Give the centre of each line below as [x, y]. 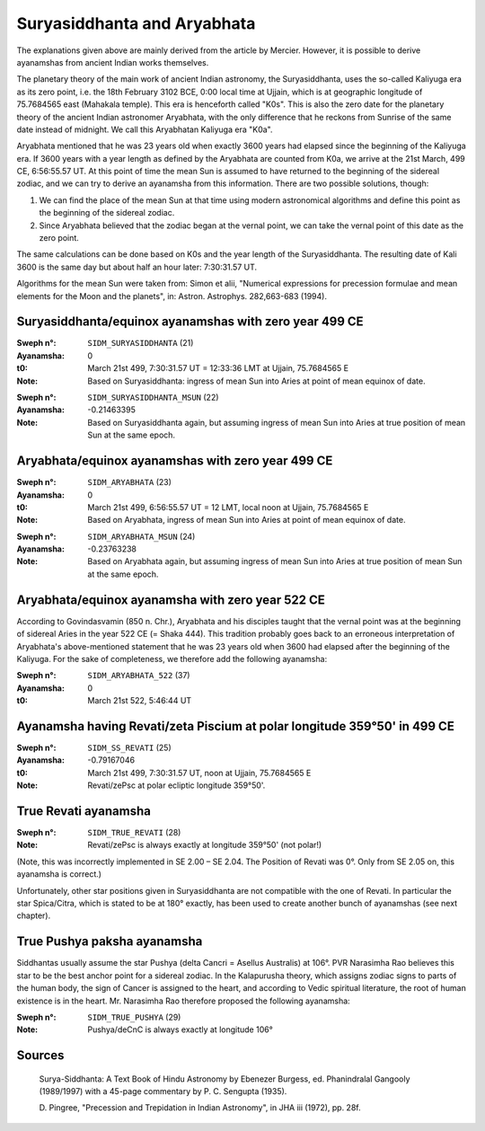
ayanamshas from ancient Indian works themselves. [113, 62]
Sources [40, 1056]
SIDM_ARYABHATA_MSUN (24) [141, 536]
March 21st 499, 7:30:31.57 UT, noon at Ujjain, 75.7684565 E [199, 773]
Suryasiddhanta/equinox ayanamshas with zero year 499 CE [190, 322]
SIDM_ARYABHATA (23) [130, 482]
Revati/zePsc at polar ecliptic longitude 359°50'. [176, 785]
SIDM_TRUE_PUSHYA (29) [134, 1017]
